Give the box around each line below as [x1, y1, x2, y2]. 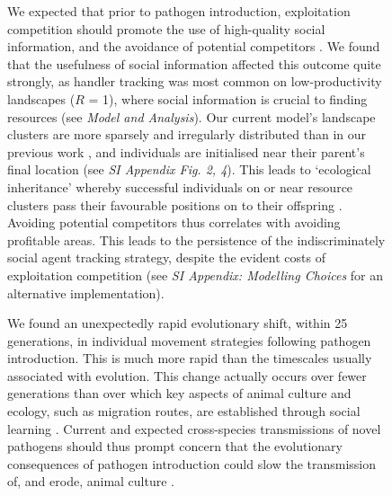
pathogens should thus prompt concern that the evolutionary [7, 437, 343, 456]
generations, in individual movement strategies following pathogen [7, 331, 371, 350]
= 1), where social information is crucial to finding [88, 89, 368, 108]
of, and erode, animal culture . [7, 472, 175, 491]
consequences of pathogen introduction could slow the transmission [7, 454, 377, 473]
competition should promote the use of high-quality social [7, 19, 325, 38]
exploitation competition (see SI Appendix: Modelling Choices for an [7, 265, 384, 284]
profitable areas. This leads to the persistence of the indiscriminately [7, 230, 386, 249]
